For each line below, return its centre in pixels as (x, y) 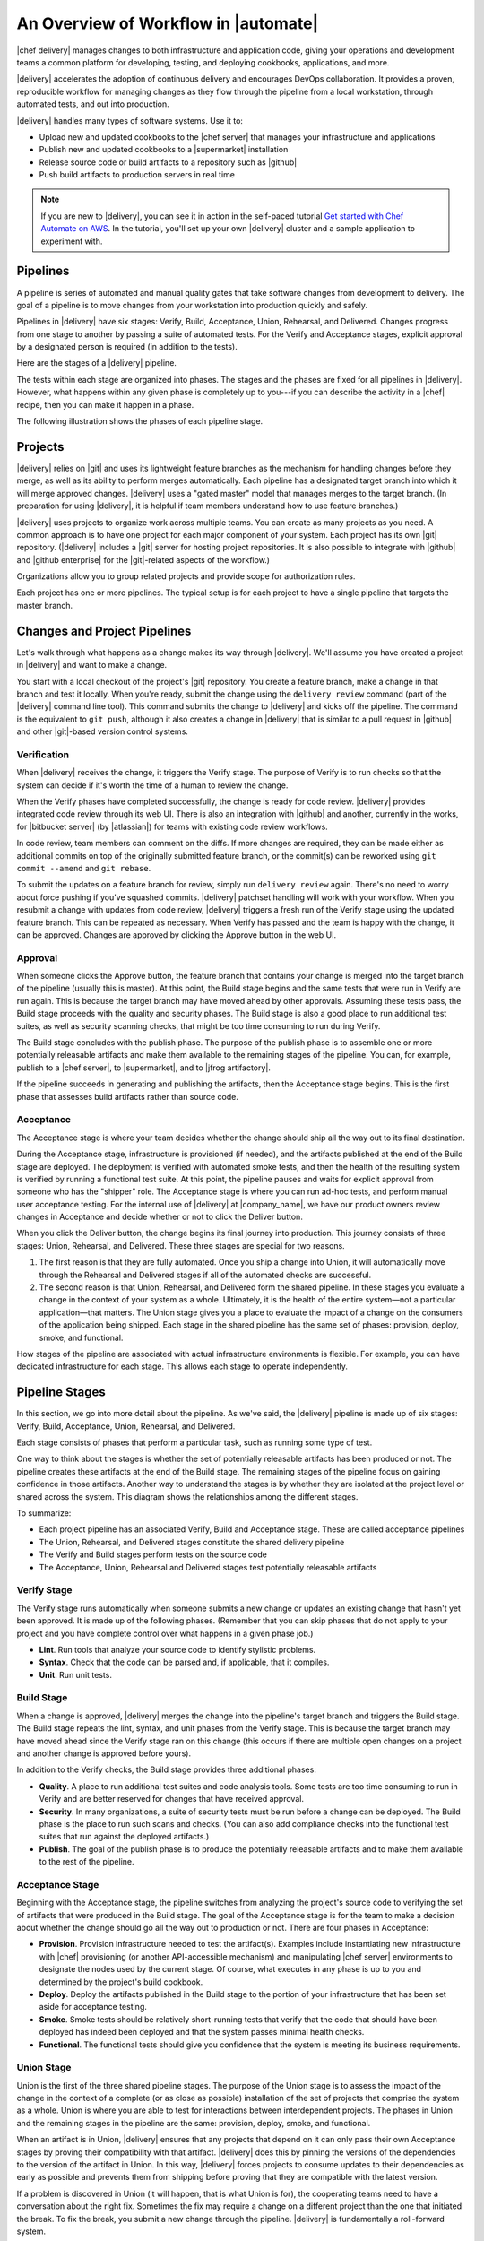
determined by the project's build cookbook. (121, 1982)
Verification (43, 755)
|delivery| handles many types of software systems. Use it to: (130, 120)
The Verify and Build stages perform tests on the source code (153, 1554)
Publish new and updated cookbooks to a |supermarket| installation (164, 150)
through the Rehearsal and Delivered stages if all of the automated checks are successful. (205, 1275)
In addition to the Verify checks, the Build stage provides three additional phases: (167, 1769)
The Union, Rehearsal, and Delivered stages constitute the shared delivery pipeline (192, 1542)
